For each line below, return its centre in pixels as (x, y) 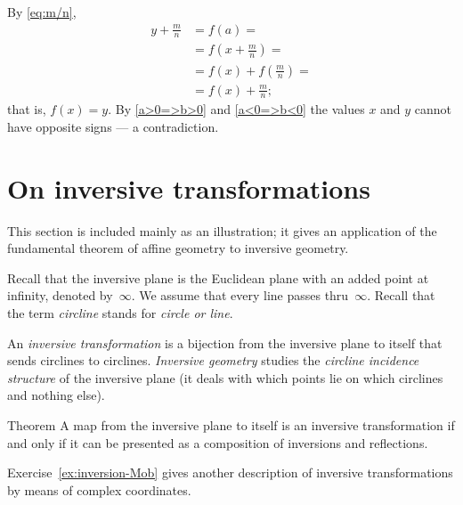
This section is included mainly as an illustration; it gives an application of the (222, 230)
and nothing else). (56, 395)
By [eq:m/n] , (42, 12)
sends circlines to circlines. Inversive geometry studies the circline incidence (213, 360)
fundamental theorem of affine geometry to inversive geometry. (178, 248)
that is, (27, 109)
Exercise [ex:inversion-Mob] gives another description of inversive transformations (230, 472)
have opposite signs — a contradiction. (113, 126)
